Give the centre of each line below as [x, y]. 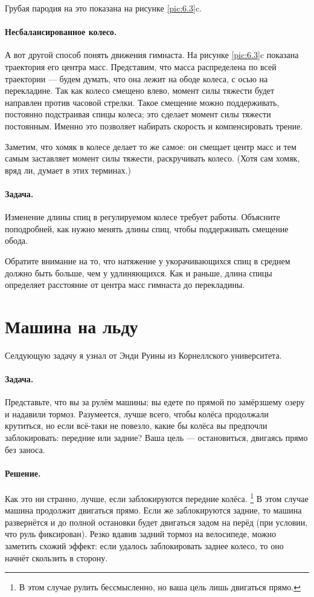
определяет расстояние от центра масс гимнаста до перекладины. [125, 285]
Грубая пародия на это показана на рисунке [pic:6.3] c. [103, 8]
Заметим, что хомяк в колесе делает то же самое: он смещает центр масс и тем [151, 146]
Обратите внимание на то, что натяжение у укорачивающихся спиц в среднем [148, 260]
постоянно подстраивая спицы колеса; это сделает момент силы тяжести [138, 114]
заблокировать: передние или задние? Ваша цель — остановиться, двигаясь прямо [156, 437]
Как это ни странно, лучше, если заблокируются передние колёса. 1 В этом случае [157, 497]
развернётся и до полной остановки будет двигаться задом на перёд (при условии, [156, 522]
